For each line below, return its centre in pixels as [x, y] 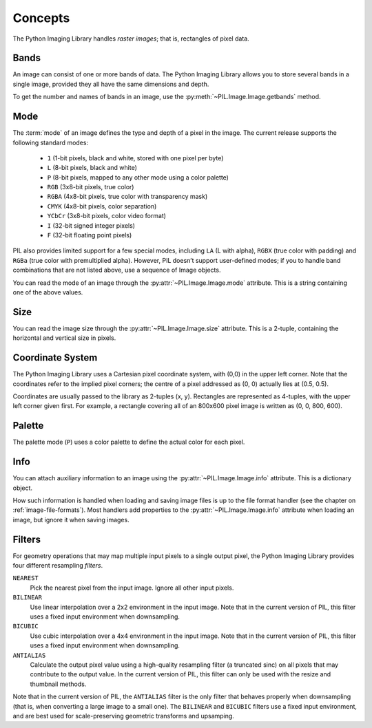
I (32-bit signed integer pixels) [91, 225]
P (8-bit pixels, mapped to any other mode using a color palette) [138, 177]
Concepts [41, 18]
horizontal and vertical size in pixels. [64, 338]
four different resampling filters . [58, 566]
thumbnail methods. [58, 684]
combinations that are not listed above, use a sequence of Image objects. [117, 270]
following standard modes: [51, 142]
